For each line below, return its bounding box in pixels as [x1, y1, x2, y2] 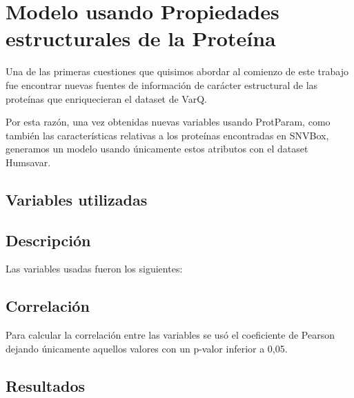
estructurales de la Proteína [6, 24, 276, 52]
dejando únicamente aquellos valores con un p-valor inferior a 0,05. [6, 341, 288, 355]
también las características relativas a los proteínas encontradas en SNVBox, [6, 128, 329, 142]
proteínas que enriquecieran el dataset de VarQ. [6, 91, 207, 106]
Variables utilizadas [6, 188, 148, 210]
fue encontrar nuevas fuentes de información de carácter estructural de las [6, 77, 318, 92]
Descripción [6, 229, 91, 250]
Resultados [6, 375, 85, 396]
